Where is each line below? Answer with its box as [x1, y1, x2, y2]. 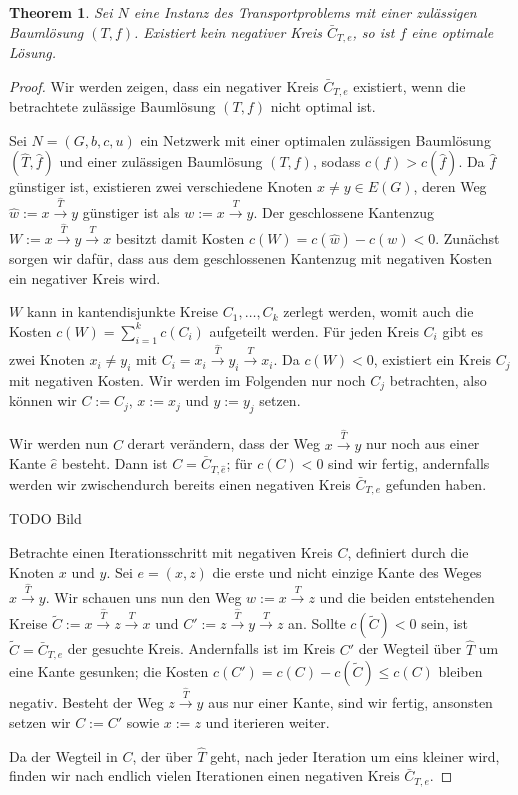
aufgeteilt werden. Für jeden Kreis [209, 320, 419, 341]
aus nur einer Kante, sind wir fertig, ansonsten [208, 692, 493, 713]
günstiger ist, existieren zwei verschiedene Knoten [9, 176, 313, 197]
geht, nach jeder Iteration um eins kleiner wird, [210, 745, 500, 766]
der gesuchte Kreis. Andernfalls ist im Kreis [67, 638, 336, 659]
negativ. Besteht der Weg [9, 692, 164, 713]
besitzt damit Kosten [115, 228, 245, 249]
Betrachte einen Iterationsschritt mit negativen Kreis [9, 541, 333, 562]
